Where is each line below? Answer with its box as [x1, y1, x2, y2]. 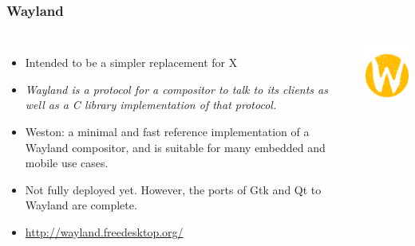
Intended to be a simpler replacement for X [25, 54, 238, 71]
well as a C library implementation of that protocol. [25, 96, 277, 113]
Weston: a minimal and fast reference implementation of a [25, 123, 310, 139]
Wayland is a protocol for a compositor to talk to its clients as [25, 80, 328, 97]
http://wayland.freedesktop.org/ [25, 223, 184, 240]
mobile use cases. [25, 154, 109, 171]
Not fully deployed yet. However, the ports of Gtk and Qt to [25, 181, 322, 197]
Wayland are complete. [25, 197, 137, 213]
